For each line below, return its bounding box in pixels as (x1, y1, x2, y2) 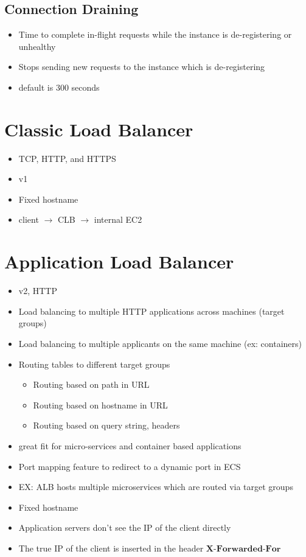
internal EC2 (94, 213, 142, 226)
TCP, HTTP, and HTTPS (18, 152, 116, 164)
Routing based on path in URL (33, 378, 150, 391)
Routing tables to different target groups (18, 357, 170, 370)
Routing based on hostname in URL (33, 398, 168, 411)
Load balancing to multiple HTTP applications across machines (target (18, 304, 285, 317)
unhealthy (18, 40, 56, 52)
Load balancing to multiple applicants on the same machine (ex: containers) (18, 337, 302, 349)
